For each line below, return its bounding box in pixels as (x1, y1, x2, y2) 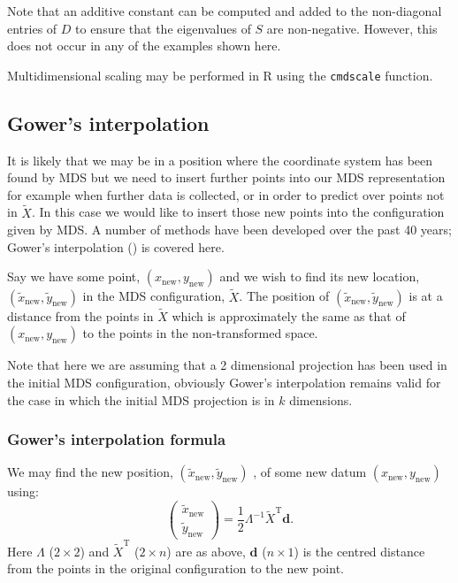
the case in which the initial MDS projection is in (7, 390, 275, 409)
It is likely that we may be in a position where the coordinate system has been (7, 150, 433, 169)
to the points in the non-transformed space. (82, 324, 318, 342)
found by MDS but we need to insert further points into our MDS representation (7, 168, 446, 187)
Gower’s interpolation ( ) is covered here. (7, 237, 225, 256)
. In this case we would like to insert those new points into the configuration (31, 203, 445, 221)
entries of (7, 19, 57, 37)
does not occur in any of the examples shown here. (7, 36, 281, 55)
